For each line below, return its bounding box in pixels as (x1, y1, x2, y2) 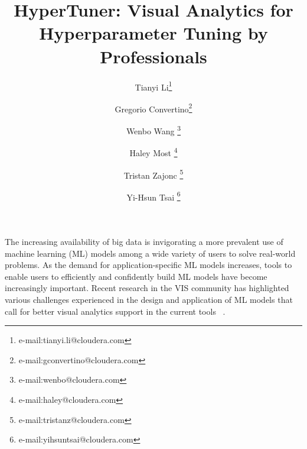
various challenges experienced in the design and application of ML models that (5, 293, 293, 305)
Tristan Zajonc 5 (123, 167, 184, 181)
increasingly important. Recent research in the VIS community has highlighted (5, 282, 289, 294)
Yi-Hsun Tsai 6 (126, 189, 181, 203)
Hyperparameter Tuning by (39, 21, 268, 45)
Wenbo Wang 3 (126, 123, 181, 137)
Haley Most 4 (129, 145, 178, 159)
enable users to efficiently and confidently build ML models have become (5, 270, 267, 282)
